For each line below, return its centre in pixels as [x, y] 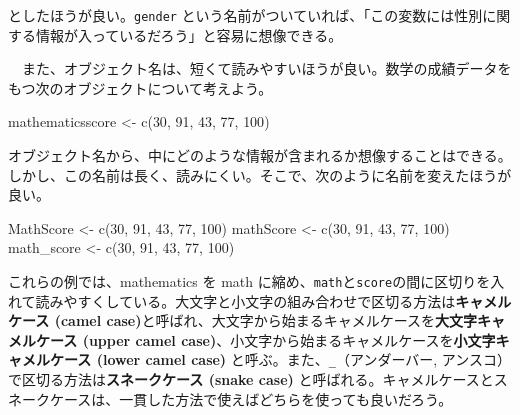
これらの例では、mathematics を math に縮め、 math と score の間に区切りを [249, 281]
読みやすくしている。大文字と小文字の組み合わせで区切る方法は [245, 300]
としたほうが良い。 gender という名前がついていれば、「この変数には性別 [245, 15]
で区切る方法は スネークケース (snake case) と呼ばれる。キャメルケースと [251, 379]
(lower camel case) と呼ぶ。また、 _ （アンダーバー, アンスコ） [303, 359]
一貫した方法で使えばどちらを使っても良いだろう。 [286, 398]
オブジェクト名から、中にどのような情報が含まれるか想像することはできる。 [260, 155]
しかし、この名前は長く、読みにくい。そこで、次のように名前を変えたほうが [260, 174]
